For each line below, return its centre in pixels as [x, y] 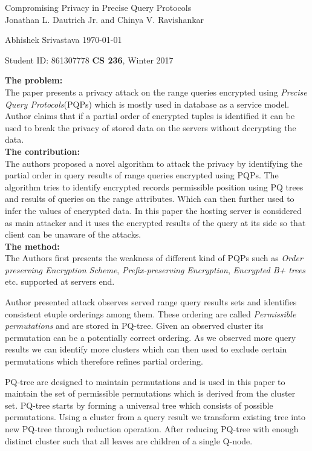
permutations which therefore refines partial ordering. [104, 361]
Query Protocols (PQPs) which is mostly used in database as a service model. [147, 104]
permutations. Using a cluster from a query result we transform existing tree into [155, 417]
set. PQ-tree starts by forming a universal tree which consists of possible [139, 405]
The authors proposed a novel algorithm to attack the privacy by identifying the [154, 163]
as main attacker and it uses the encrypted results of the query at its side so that [155, 222]
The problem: [34, 80]
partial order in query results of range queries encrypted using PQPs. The [142, 175]
